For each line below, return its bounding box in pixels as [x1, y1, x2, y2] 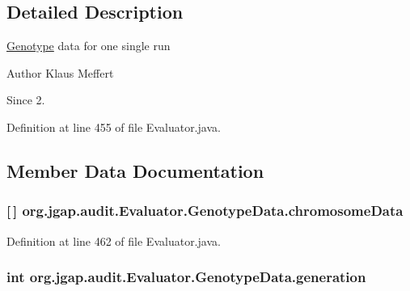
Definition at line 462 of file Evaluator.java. [6, 232, 221, 249]
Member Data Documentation [6, 158, 264, 183]
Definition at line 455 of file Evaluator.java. [6, 118, 221, 135]
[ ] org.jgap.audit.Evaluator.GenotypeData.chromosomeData [6, 200, 404, 221]
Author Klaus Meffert [6, 64, 114, 81]
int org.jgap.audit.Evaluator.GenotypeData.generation [6, 267, 366, 287]
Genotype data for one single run [6, 37, 171, 54]
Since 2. [6, 91, 45, 108]
